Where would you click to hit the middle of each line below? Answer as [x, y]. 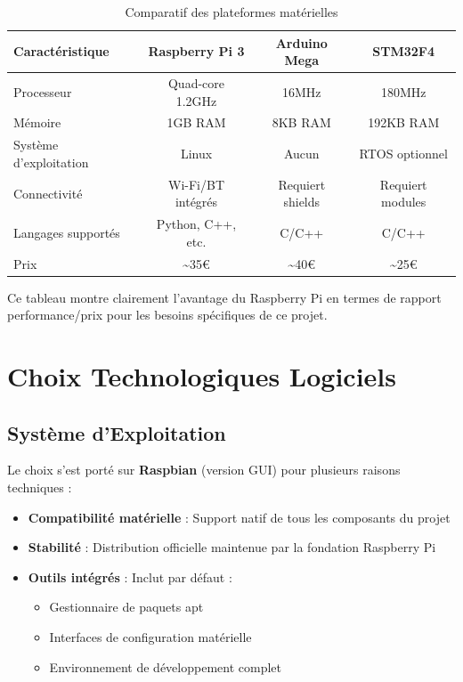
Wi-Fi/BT [196, 184]
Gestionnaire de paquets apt [126, 607]
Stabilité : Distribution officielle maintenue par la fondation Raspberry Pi [232, 547]
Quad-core [196, 83]
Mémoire [37, 122]
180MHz [403, 91]
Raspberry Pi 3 [196, 51]
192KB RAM [404, 122]
